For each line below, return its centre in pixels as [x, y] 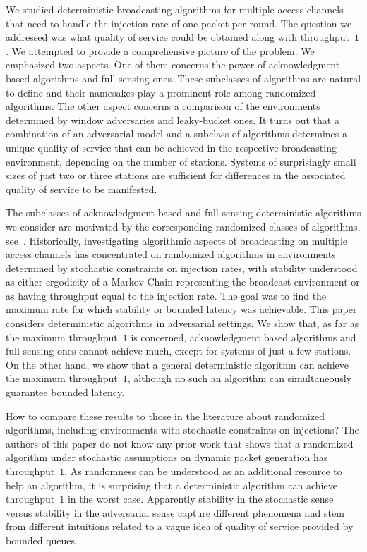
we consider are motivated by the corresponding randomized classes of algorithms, [183, 226]
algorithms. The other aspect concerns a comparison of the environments [163, 106]
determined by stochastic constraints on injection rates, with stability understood [182, 268]
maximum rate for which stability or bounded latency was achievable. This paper [181, 309]
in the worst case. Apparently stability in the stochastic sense [200, 499]
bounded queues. [42, 540]
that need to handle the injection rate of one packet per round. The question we [179, 23]
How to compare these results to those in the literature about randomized [165, 416]
